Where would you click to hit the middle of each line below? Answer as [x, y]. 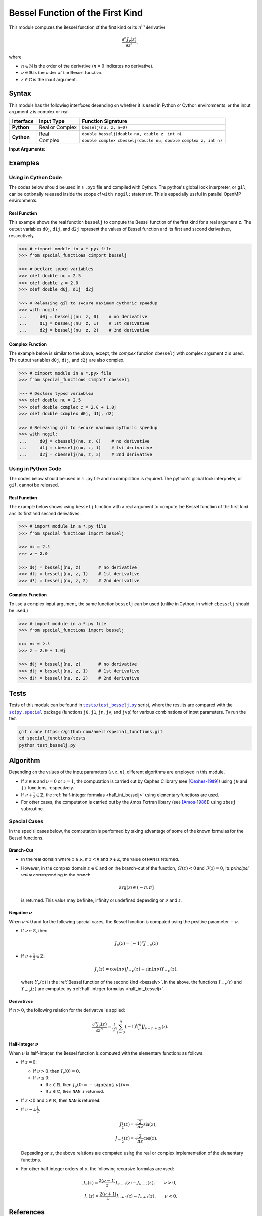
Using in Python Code [35, 468]
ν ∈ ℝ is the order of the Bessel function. [62, 72]
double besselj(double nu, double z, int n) [132, 134]
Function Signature [105, 121]
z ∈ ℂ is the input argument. [49, 79]
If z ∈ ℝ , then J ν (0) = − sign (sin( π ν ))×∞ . [88, 1085]
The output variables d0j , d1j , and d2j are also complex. [67, 360]
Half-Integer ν [24, 1044]
